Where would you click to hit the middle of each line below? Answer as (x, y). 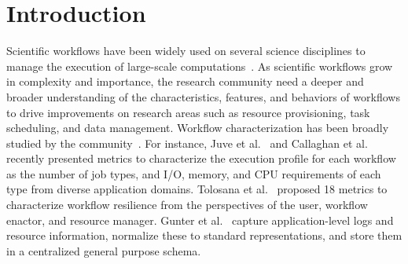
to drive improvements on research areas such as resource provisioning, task (188, 112)
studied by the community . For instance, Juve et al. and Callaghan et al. (187, 143)
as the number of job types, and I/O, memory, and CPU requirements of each (194, 173)
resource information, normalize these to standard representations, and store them (204, 235)
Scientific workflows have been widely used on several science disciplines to (186, 51)
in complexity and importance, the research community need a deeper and (185, 81)
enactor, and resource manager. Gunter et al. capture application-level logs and (200, 220)
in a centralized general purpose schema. (104, 250)
